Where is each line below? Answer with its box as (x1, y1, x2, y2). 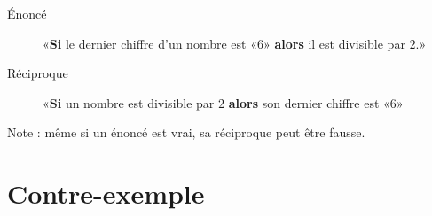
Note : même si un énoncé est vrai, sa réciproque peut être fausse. (7, 123, 365, 142)
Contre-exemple (7, 175, 205, 212)
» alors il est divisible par (263, 34, 405, 52)
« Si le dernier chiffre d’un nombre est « (43, 34, 257, 52)
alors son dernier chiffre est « (228, 93, 390, 112)
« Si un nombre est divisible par (43, 93, 215, 112)
